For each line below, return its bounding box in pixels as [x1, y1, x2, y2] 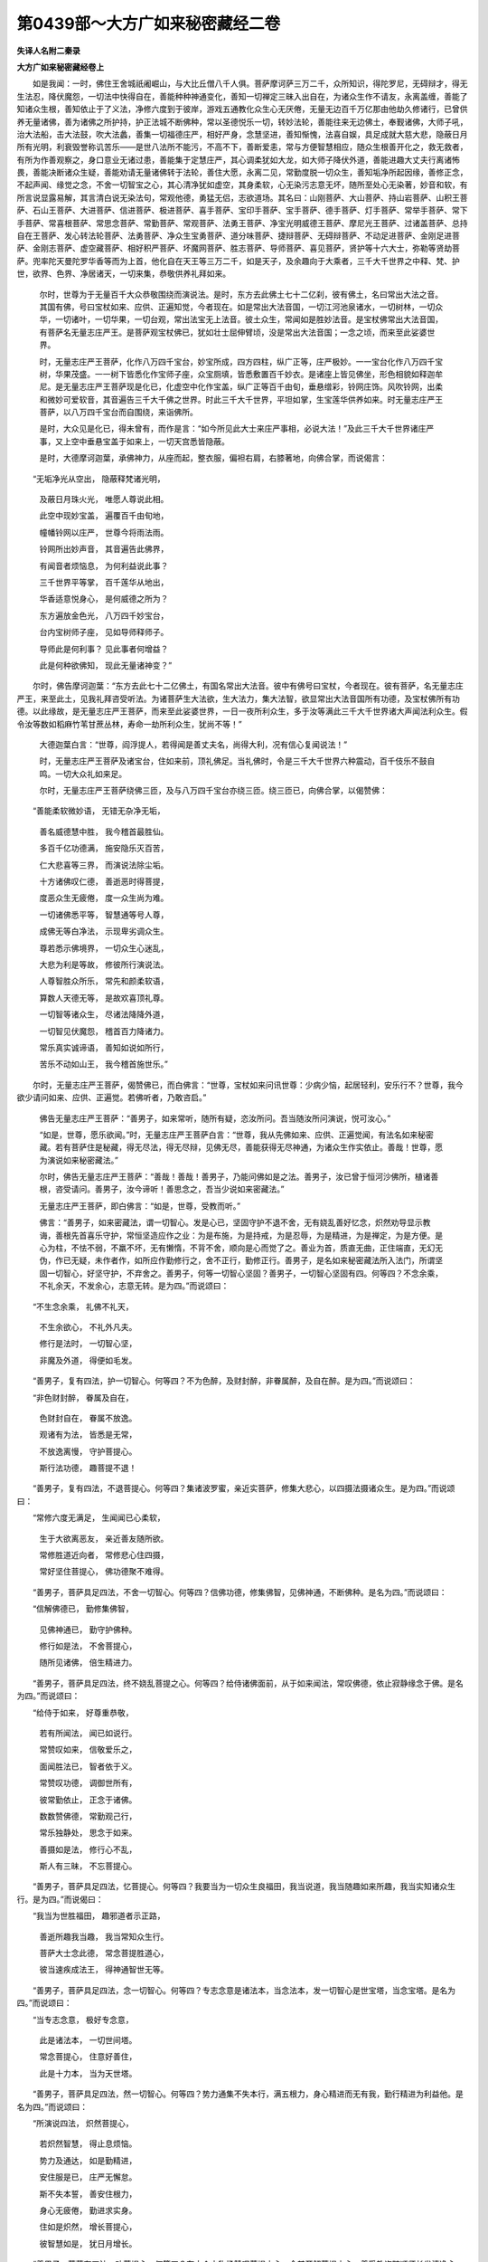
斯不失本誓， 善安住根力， [39, 2188, 137, 2199]
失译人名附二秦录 [16, 45, 80, 56]
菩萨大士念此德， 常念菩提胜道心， [39, 1948, 169, 1959]
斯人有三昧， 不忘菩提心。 [39, 1860, 137, 1872]
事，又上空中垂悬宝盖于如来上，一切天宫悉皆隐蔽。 [39, 435, 230, 447]
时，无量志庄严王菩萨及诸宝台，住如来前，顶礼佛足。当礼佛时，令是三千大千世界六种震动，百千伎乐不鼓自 [39, 756, 436, 766]
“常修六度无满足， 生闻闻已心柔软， [32, 1512, 166, 1524]
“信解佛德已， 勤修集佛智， [32, 1603, 135, 1614]
